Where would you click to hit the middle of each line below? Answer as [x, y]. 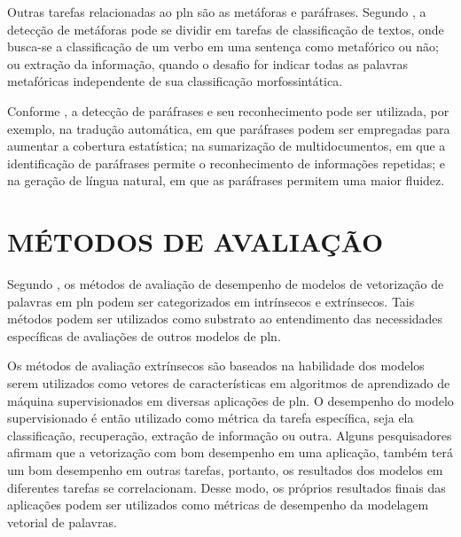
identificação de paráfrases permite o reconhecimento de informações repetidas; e [227, 163]
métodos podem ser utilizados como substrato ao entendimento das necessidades [225, 319]
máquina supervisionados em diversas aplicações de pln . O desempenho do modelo [230, 400]
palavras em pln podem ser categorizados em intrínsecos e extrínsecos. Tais [211, 301]
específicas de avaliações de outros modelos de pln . [144, 335]
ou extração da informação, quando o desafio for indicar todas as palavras [208, 63]
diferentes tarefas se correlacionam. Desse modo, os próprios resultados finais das [227, 487]
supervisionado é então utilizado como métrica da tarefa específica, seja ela [211, 418]
